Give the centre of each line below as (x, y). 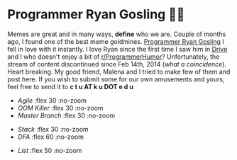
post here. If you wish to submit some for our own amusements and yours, (116, 79)
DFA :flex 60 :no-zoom (50, 137)
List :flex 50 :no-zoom (50, 150)
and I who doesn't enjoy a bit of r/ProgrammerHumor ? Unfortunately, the (114, 57)
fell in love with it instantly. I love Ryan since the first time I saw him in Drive (117, 49)
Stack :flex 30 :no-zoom (53, 129)
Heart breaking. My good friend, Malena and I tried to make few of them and (119, 72)
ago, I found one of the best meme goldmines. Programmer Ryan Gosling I (116, 41)
